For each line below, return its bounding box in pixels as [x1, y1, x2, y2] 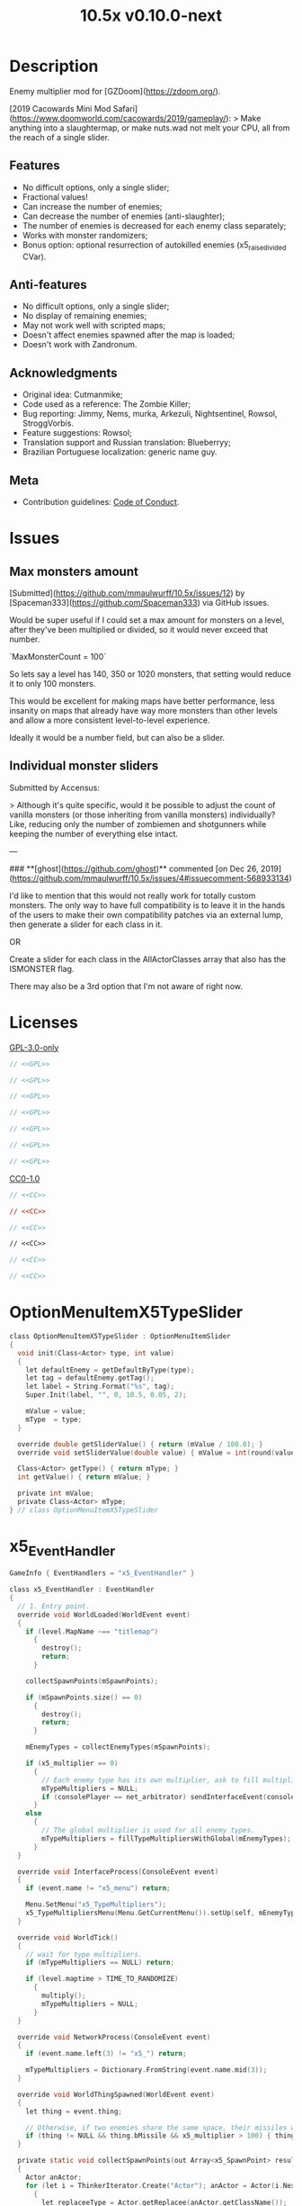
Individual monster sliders [9, 758, 159, 774]
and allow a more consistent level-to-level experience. [9, 715, 210, 725]
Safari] [112, 103, 138, 113]
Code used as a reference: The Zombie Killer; [22, 399, 191, 410]
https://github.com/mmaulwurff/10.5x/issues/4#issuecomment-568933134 [12, 872, 289, 883]
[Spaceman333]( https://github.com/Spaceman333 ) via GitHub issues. [9, 597, 270, 608]
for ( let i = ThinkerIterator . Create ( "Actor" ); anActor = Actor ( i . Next [25, 2181, 299, 2190]
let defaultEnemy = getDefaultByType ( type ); [25, 1365, 195, 1374]
